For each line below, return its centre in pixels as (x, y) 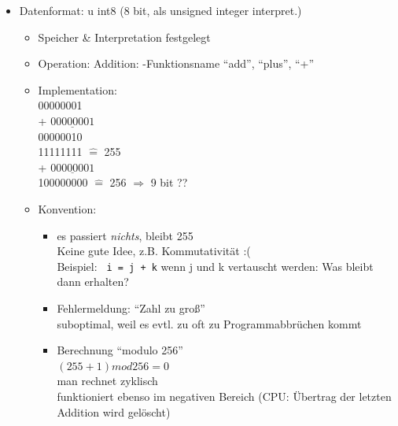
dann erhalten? (93, 282)
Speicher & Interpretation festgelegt (124, 37)
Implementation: (77, 89)
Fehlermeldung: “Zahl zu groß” (131, 307)
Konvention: (67, 208)
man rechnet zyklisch (107, 381)
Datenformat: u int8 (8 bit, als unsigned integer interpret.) (160, 10)
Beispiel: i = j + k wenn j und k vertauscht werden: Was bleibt (215, 266)
